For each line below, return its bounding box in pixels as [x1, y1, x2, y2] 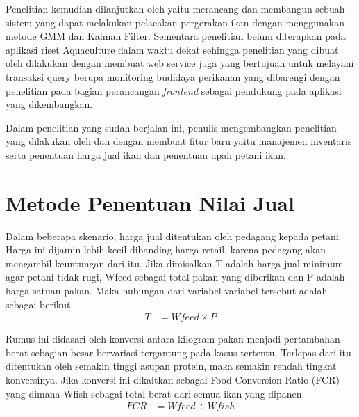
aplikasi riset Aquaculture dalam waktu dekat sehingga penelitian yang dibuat [6, 42, 339, 56]
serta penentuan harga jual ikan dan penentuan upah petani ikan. [6, 147, 286, 162]
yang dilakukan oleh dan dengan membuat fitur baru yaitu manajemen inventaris [6, 134, 352, 148]
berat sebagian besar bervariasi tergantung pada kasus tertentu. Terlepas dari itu [6, 345, 351, 359]
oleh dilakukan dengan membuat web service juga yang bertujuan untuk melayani [6, 56, 354, 70]
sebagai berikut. [6, 297, 74, 311]
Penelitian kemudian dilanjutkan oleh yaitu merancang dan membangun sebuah [6, 1, 345, 15]
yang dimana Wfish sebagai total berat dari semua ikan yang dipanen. [6, 386, 305, 400]
